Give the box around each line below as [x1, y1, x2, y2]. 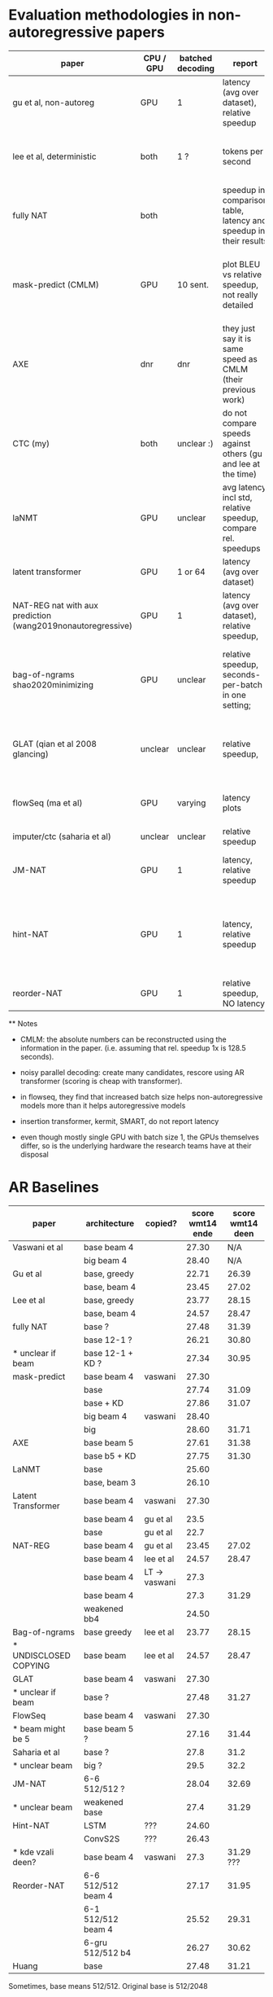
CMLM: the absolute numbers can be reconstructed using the [19, 1034, 227, 1044]
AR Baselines [8, 1178, 100, 1196]
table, [222, 204, 245, 216]
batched [179, 52, 213, 64]
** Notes [8, 1018, 38, 1028]
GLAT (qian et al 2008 [12, 738, 97, 749]
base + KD [84, 1397, 124, 1408]
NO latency [222, 998, 266, 1009]
